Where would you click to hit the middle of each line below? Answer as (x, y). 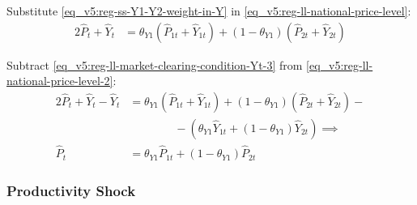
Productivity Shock (71, 191)
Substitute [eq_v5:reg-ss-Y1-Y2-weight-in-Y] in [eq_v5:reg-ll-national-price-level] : (209, 11)
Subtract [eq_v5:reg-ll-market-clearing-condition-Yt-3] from (155, 64)
